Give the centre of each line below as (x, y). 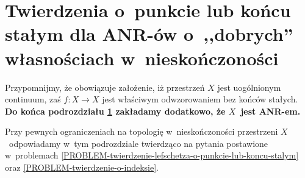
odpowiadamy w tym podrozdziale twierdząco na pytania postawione (138, 143)
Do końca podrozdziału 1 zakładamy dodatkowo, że (115, 111)
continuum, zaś (33, 99)
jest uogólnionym (249, 87)
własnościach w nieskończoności (142, 58)
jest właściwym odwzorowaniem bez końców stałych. (200, 99)
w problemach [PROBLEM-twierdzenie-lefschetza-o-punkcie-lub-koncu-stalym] (152, 155)
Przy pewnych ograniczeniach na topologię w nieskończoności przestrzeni (142, 131)
